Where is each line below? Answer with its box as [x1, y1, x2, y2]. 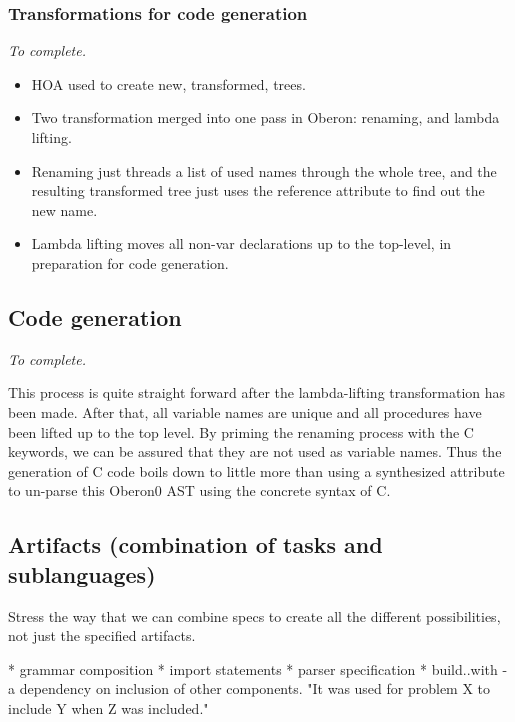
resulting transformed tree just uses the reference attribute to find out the [31, 180, 485, 201]
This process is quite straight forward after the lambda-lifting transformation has [8, 382, 506, 403]
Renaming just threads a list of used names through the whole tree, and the [31, 160, 497, 181]
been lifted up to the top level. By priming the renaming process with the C [8, 421, 474, 442]
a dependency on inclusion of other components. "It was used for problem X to [8, 678, 491, 699]
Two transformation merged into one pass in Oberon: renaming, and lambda [31, 107, 500, 128]
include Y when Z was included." [8, 697, 209, 718]
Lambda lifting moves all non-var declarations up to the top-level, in [31, 233, 452, 254]
